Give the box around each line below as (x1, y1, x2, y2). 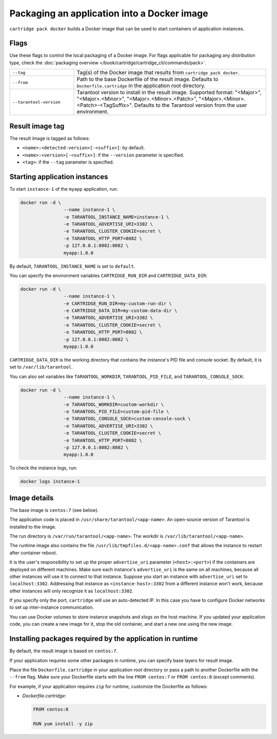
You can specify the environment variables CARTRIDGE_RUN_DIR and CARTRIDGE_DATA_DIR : (9, 272, 208, 278)
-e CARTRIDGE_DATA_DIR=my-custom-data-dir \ (63, 308, 177, 314)
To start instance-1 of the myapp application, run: (9, 186, 118, 192)
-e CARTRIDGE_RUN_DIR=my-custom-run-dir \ (63, 301, 172, 306)
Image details (9, 493, 54, 502)
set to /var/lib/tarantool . (9, 364, 73, 370)
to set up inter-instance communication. (9, 604, 94, 610)
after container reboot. (9, 549, 57, 556)
